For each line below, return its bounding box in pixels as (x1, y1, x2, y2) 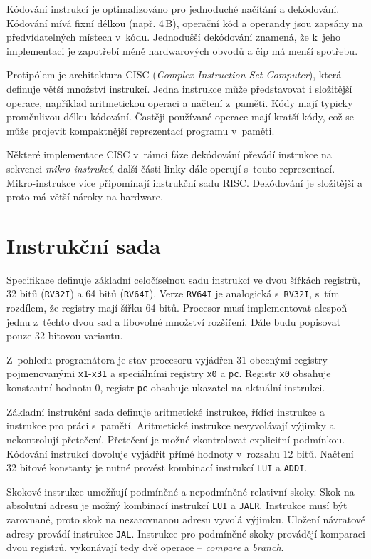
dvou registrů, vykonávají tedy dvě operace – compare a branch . (6, 540, 284, 555)
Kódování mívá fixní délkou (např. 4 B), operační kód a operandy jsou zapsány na (6, 15, 363, 30)
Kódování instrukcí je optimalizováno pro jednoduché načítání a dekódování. (6, 1, 340, 16)
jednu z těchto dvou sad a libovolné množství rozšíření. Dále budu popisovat (6, 314, 341, 329)
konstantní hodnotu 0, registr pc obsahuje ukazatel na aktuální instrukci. (6, 380, 325, 395)
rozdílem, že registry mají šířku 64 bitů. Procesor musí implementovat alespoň (6, 300, 348, 315)
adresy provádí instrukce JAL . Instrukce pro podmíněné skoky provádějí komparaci (6, 525, 365, 540)
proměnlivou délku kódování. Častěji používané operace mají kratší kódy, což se (6, 109, 355, 124)
